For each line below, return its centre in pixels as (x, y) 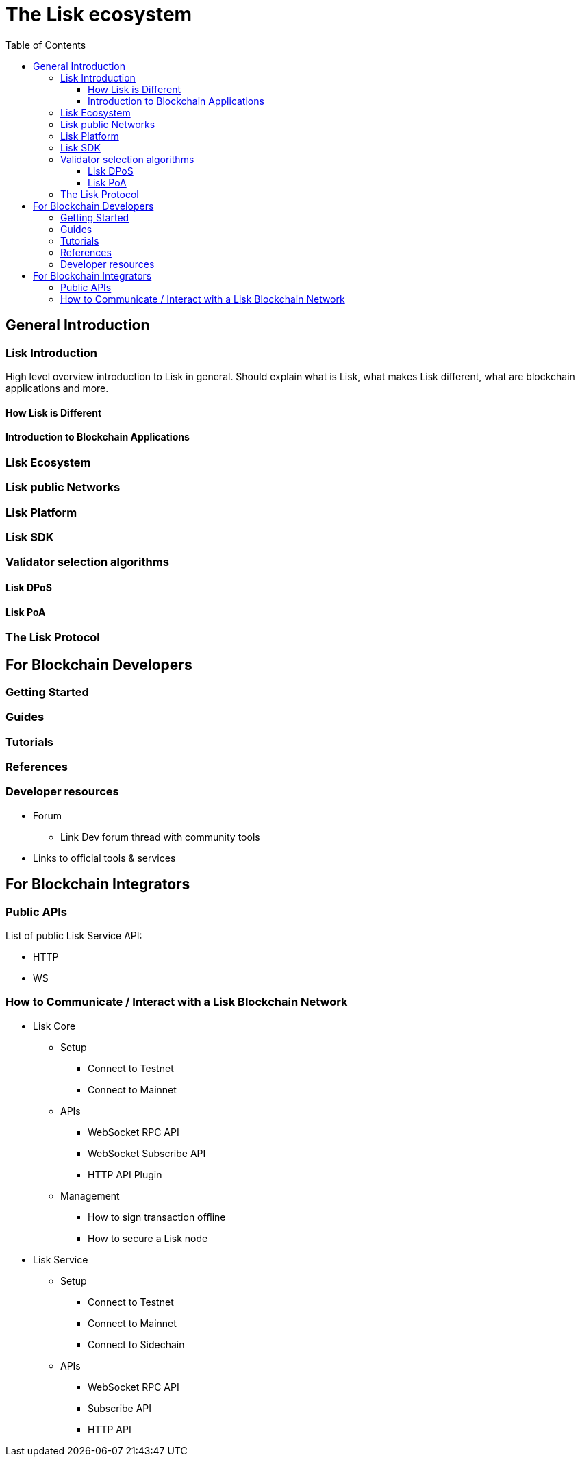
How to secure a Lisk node (148, 1238)
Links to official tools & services (104, 858)
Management (90, 1195)
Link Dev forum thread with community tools (160, 837)
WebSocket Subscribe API (147, 1153)
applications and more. (57, 388)
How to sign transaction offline (157, 1217)
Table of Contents (46, 45)
